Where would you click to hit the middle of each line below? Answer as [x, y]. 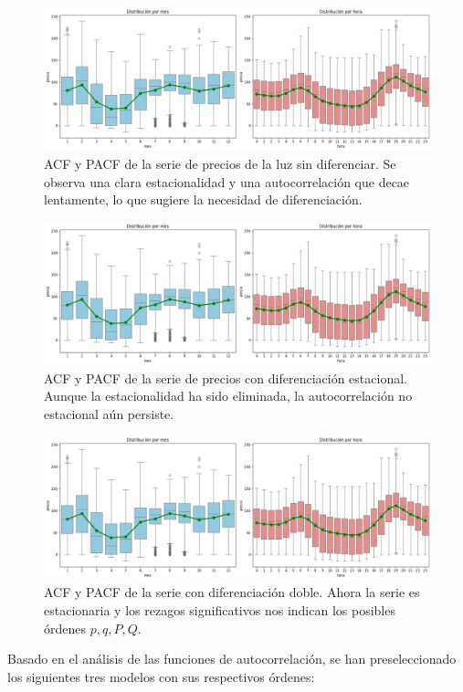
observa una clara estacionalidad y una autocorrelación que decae [227, 181]
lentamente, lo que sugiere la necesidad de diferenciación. [203, 199]
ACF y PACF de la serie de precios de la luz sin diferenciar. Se [220, 163]
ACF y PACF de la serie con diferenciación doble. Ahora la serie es [232, 592]
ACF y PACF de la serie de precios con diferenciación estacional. [226, 377]
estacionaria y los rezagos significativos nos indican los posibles [220, 609]
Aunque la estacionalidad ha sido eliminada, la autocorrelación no [228, 396]
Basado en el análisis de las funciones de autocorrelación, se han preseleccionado [232, 659]
